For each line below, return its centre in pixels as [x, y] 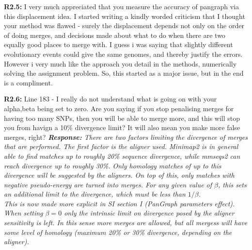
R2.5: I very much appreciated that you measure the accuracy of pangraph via [121, 6]
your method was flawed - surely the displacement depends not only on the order [124, 25]
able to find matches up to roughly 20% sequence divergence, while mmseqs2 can [122, 156]
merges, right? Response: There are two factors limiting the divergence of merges [126, 137]
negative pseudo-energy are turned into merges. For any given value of [108, 184]
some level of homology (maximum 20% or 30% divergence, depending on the [118, 232]
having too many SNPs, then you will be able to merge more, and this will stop [122, 118]
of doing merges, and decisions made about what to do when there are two [115, 35]
